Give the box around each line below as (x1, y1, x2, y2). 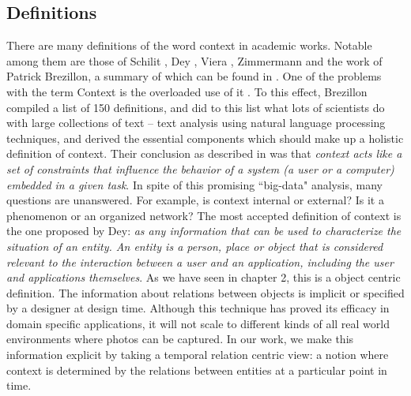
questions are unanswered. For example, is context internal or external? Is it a (6, 192, 384, 208)
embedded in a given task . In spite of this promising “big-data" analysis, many (6, 176, 383, 192)
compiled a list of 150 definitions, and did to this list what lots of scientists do (6, 99, 385, 115)
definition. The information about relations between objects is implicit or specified (6, 284, 405, 301)
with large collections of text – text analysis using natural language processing (6, 114, 386, 131)
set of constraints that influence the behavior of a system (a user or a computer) (6, 160, 394, 177)
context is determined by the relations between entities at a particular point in (6, 361, 387, 378)
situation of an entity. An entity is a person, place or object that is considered (6, 237, 383, 254)
